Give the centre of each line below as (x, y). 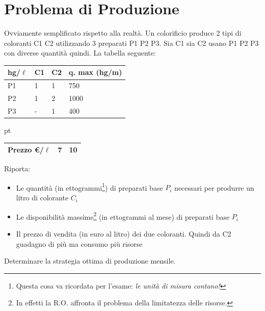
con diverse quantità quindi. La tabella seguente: (80, 53)
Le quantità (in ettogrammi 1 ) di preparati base (89, 187)
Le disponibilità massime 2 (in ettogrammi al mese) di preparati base (123, 216)
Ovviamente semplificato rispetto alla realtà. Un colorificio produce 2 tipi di (123, 33)
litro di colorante (42, 198)
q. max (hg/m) (96, 72)
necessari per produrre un (214, 187)
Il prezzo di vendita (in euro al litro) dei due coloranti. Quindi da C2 (124, 233)
